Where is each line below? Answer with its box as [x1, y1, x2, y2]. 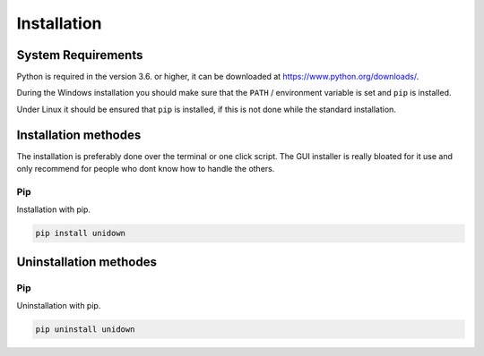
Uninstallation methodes [16, 254, 157, 269]
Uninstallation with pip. [16, 301, 101, 311]
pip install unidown [35, 228, 125, 239]
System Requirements [16, 47, 143, 63]
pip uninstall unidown [35, 325, 135, 335]
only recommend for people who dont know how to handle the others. [16, 164, 275, 174]
